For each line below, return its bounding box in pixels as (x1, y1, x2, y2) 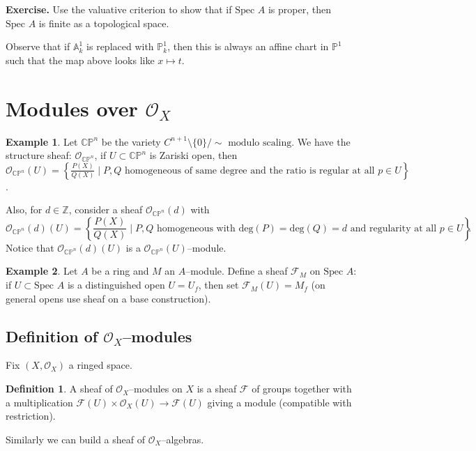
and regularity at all (350, 223, 437, 234)
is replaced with (86, 39, 154, 54)
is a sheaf (197, 381, 237, 396)
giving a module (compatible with (207, 395, 352, 409)
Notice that (6, 240, 54, 254)
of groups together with (252, 381, 352, 396)
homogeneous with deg (156, 223, 254, 234)
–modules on (129, 381, 183, 396)
